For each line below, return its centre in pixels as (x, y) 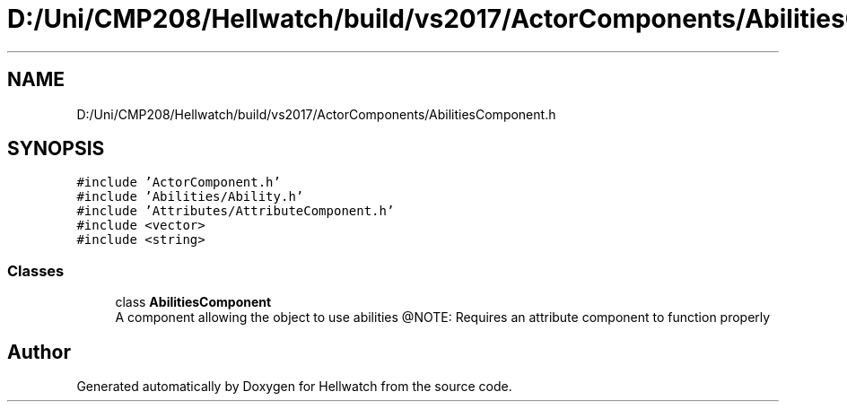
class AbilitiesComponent (193, 302)
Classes (36, 270)
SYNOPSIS (56, 149)
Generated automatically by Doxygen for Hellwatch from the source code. (294, 387)
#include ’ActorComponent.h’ (179, 183)
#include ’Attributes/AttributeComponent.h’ (236, 211)
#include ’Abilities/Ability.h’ (190, 197)
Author (39, 352)
